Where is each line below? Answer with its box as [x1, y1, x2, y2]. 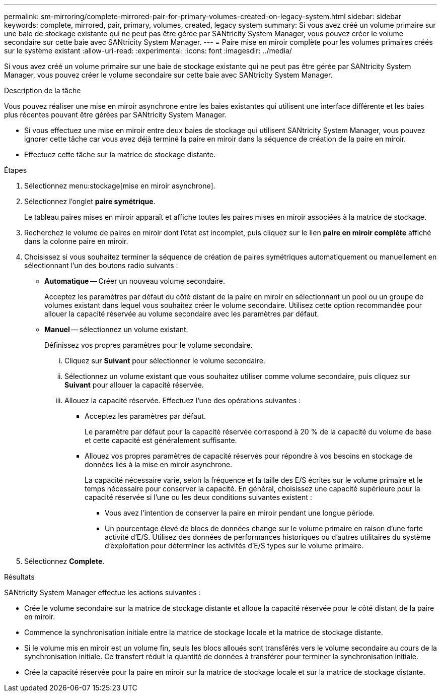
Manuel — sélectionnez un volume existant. [44, 325, 188, 334]
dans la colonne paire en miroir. [24, 237, 128, 245]
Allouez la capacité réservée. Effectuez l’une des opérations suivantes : [64, 396, 301, 405]
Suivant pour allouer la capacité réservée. [64, 381, 204, 389]
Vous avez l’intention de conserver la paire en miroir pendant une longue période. [105, 509, 375, 517]
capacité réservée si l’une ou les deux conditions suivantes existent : [85, 493, 312, 501]
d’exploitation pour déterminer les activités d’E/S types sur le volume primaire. [105, 541, 364, 550]
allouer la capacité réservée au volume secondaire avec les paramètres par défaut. [44, 309, 319, 318]
